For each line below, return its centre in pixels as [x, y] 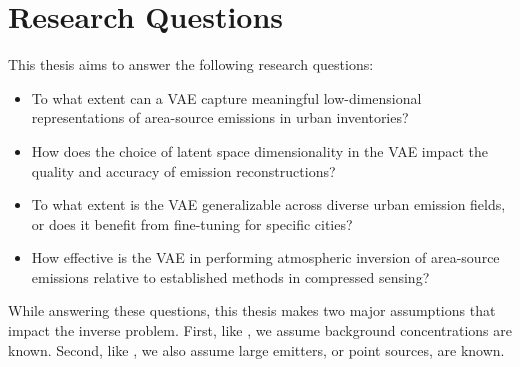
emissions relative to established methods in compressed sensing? [230, 276]
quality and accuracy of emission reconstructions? [183, 170]
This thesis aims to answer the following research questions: [191, 64]
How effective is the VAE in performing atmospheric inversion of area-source [265, 257]
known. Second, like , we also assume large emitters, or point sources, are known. [256, 349]
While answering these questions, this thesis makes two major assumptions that [252, 310]
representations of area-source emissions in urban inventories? [220, 117]
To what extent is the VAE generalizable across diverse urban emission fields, [268, 204]
